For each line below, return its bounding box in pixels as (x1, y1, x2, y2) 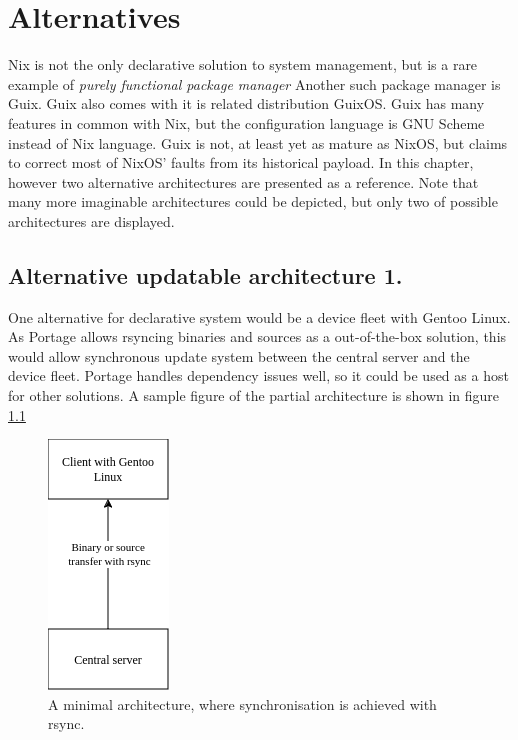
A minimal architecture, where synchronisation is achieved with (48, 693, 437, 714)
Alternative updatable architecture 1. (8, 259, 403, 290)
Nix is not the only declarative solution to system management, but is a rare (8, 54, 478, 75)
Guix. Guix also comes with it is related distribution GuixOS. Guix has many (8, 93, 485, 114)
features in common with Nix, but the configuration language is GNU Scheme (8, 112, 485, 133)
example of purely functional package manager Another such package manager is (8, 73, 501, 94)
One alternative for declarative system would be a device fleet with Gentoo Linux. (8, 306, 511, 327)
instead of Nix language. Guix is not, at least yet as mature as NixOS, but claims (8, 132, 508, 153)
